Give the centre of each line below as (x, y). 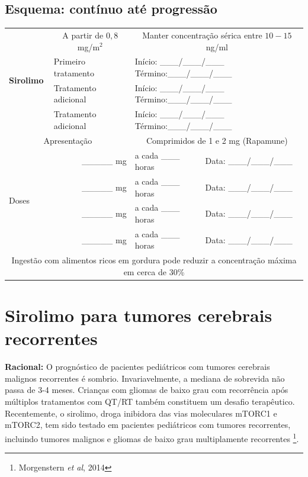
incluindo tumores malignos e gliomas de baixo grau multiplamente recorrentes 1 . (152, 437)
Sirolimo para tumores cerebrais (139, 315)
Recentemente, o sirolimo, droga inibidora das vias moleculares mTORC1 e (141, 413)
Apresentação (68, 140)
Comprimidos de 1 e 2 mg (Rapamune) (217, 140)
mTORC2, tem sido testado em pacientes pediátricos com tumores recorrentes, (148, 425)
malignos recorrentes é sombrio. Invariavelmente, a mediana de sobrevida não (145, 378)
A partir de (83, 35)
